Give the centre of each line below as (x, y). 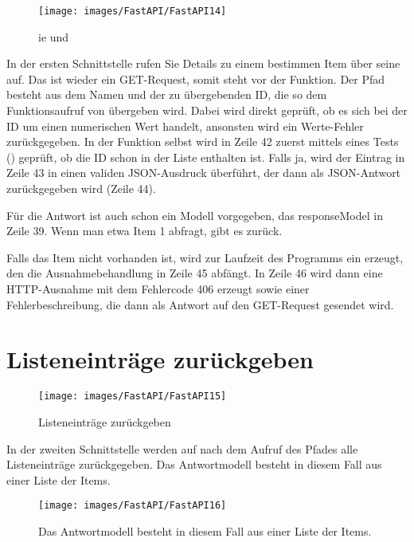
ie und (54, 36)
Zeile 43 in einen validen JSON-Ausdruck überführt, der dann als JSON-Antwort (204, 173)
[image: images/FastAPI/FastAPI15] (133, 397)
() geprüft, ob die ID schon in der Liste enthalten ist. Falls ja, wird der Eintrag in (206, 157)
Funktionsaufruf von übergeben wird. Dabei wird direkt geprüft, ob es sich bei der (207, 110)
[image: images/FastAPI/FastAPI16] (133, 506)
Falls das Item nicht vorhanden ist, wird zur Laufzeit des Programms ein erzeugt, (205, 257)
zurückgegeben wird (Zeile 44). (81, 188)
